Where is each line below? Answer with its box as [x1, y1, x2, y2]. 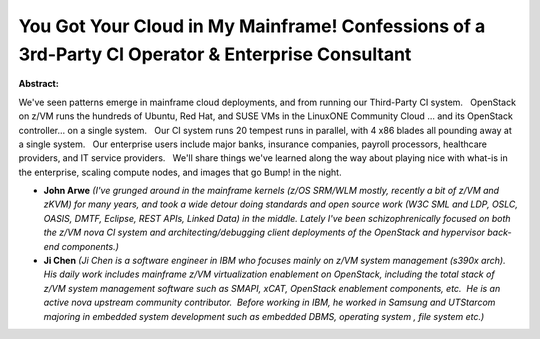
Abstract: [18, 78, 59, 90]
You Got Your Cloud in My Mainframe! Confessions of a [18, 15, 486, 37]
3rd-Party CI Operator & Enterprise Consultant [18, 43, 412, 65]
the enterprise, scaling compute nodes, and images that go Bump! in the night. [18, 166, 342, 178]
